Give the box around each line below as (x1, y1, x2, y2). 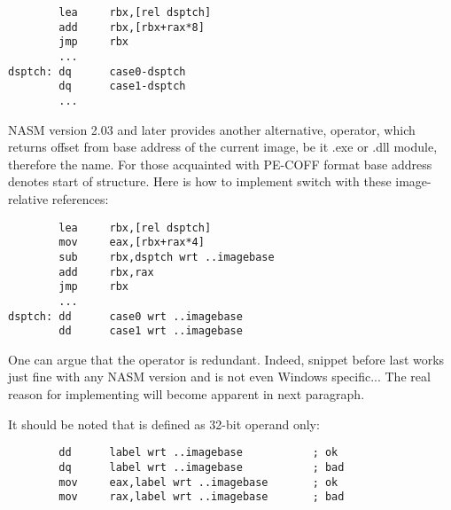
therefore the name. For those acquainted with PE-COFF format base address (8, 154, 432, 173)
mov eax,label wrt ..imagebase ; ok (58, 475, 338, 489)
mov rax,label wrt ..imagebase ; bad (58, 490, 345, 504)
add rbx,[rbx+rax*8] (58, 20, 205, 34)
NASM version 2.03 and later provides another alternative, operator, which (8, 120, 416, 138)
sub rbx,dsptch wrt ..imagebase (58, 250, 275, 263)
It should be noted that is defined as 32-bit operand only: (8, 414, 320, 433)
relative (8, 189, 49, 208)
